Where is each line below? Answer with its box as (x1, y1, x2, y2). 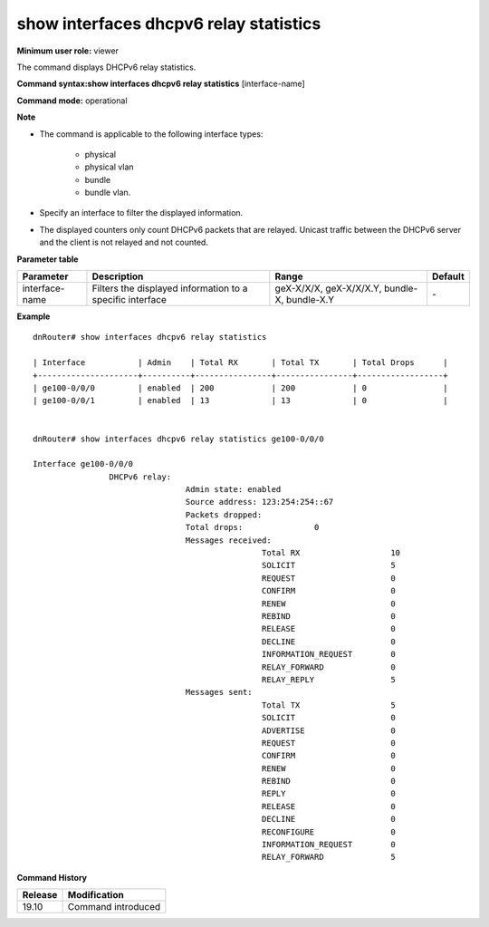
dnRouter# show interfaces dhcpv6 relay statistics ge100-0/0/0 (33, 433, 325, 444)
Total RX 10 (261, 548, 401, 558)
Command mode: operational (16, 95, 128, 106)
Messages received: (185, 535, 272, 546)
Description (91, 270, 144, 283)
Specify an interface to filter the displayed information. (39, 208, 244, 218)
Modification (67, 889, 124, 902)
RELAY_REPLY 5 (261, 674, 396, 684)
